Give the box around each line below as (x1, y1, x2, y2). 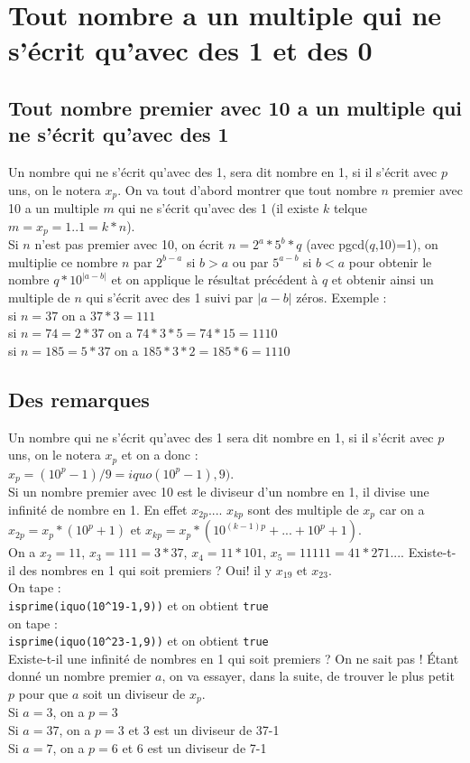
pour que (18, 684, 69, 703)
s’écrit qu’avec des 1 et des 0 (8, 32, 373, 69)
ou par (232, 252, 269, 271)
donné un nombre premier (8, 666, 152, 685)
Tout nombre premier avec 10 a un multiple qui (8, 93, 463, 121)
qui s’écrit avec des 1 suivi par (86, 288, 253, 307)
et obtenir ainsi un (331, 270, 434, 289)
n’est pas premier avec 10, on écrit (34, 235, 225, 254)
